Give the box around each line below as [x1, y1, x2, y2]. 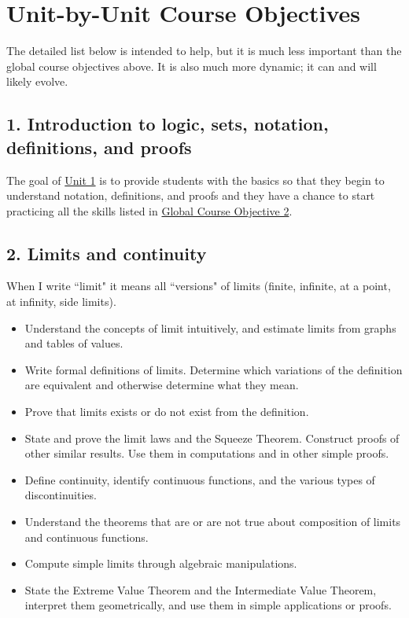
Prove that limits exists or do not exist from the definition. [24, 403, 309, 420]
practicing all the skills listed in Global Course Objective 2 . [6, 202, 293, 219]
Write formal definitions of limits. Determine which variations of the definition [24, 361, 403, 377]
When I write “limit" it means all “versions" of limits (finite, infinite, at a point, [6, 278, 391, 294]
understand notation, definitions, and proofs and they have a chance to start [6, 187, 375, 204]
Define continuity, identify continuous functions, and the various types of [24, 471, 375, 487]
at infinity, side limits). [6, 293, 116, 310]
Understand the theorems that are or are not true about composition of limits [24, 513, 401, 530]
